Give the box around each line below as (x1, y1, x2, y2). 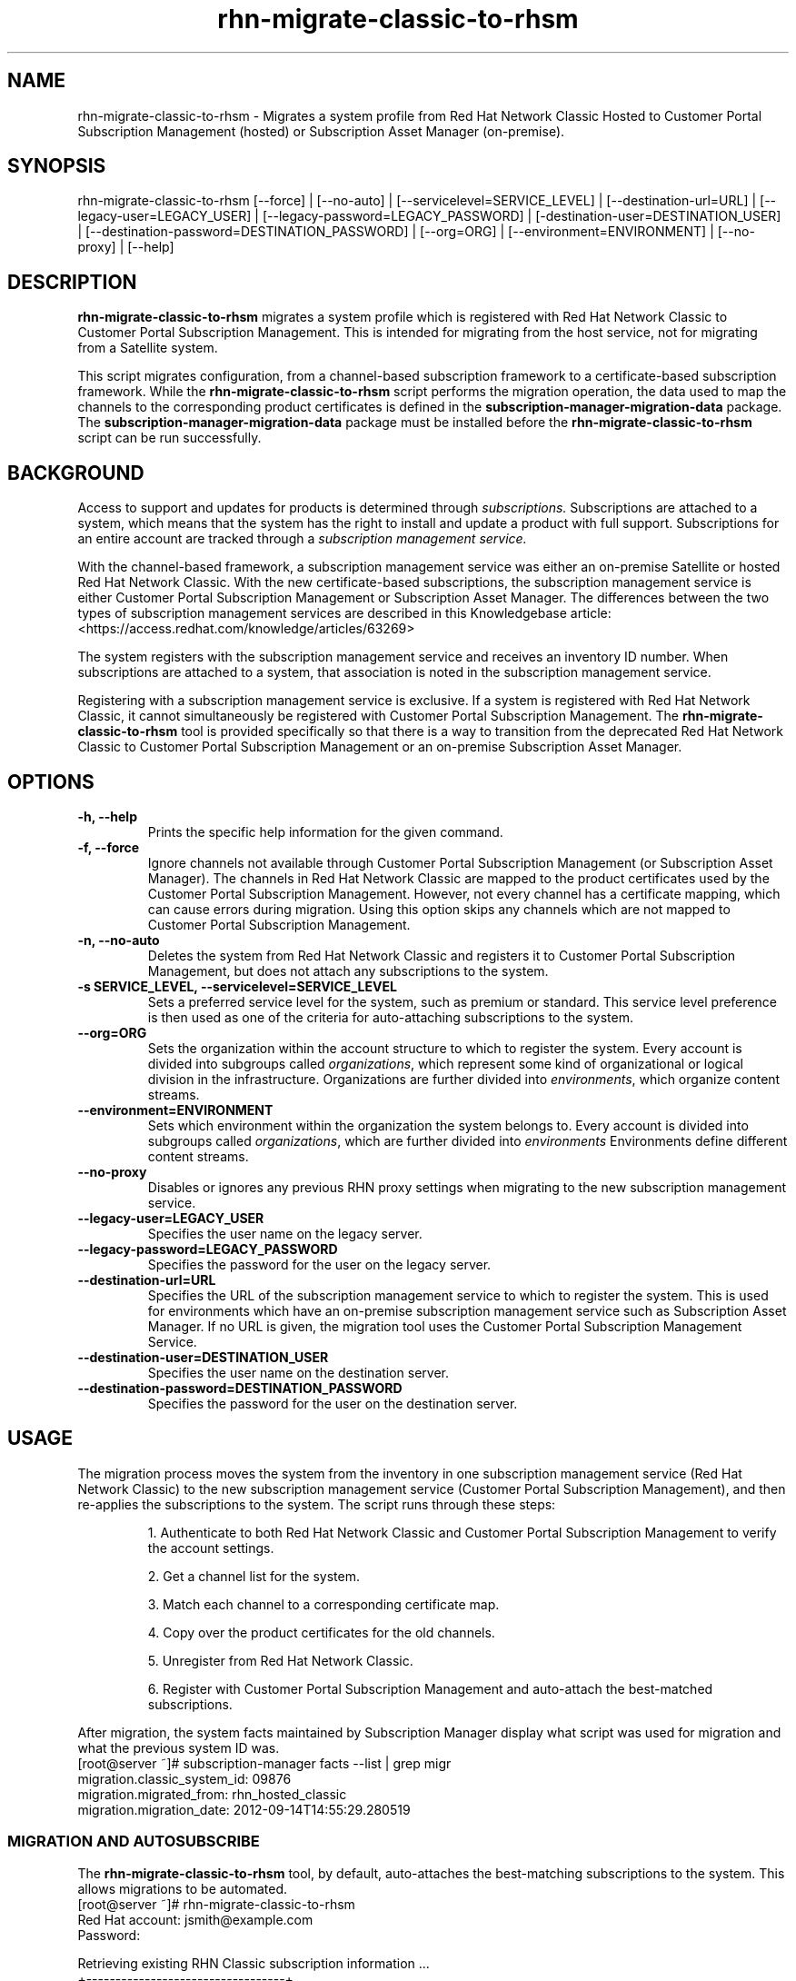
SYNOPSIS (7, 154, 106, 178)
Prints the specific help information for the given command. (147, 823, 503, 840)
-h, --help (77, 808, 137, 824)
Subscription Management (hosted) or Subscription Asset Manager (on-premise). (77, 123, 565, 139)
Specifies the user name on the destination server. (147, 1364, 450, 1380)
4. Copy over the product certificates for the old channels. (147, 1624, 495, 1640)
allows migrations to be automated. (77, 1880, 288, 1896)
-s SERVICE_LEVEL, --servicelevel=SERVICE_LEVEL (77, 978, 397, 994)
